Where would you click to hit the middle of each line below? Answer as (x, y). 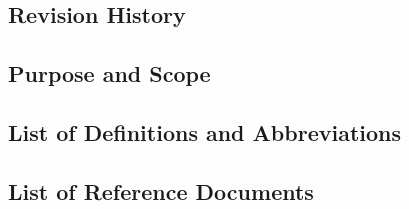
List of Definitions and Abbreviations (204, 131)
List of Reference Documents (161, 190)
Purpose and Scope (109, 73)
